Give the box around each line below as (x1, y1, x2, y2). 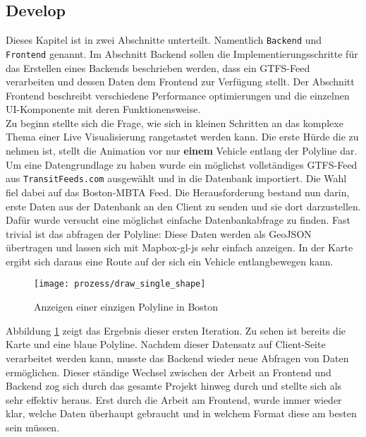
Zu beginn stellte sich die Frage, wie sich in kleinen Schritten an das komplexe (6, 115, 343, 130)
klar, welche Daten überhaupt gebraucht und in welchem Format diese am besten (6, 406, 357, 421)
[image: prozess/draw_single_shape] (34, 279, 206, 289)
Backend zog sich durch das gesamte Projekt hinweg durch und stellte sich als (6, 378, 342, 393)
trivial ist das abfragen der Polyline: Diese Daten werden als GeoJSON (6, 226, 312, 241)
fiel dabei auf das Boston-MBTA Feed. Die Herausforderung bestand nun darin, (6, 184, 350, 199)
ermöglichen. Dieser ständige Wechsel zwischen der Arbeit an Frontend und (6, 364, 331, 379)
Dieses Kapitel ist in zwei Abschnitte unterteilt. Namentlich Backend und (6, 32, 322, 47)
